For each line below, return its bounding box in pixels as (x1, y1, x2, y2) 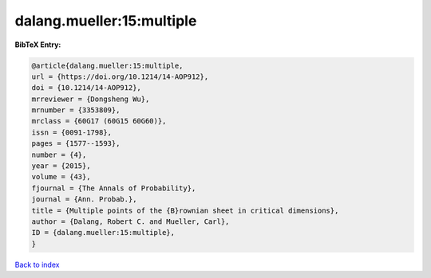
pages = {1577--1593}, (31, 139, 121, 148)
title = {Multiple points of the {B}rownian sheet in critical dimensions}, (31, 206, 339, 215)
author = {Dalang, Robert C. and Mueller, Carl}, (31, 217, 230, 226)
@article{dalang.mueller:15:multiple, (31, 61, 184, 70)
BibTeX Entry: (14, 40, 61, 49)
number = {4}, (31, 150, 87, 159)
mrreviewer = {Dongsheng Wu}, (31, 94, 150, 104)
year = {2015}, (31, 162, 91, 170)
